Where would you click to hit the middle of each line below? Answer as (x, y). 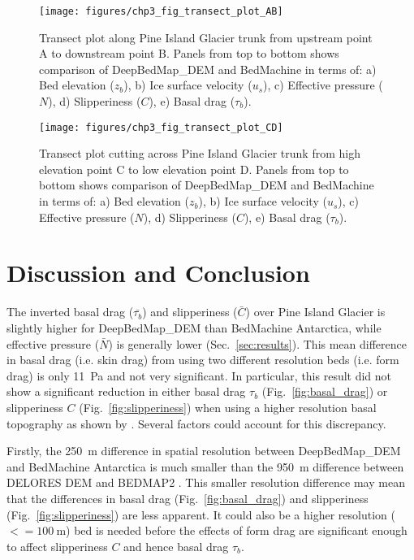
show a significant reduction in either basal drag (126, 391)
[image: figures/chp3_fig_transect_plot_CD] (161, 127)
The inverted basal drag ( (70, 312)
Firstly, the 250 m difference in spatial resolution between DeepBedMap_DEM (204, 451)
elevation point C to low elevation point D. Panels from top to (194, 169)
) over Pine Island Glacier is (315, 312)
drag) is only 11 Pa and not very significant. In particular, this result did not (199, 375)
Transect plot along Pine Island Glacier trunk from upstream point (206, 37)
